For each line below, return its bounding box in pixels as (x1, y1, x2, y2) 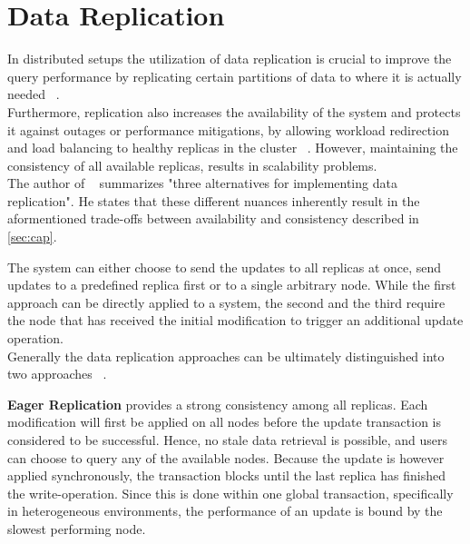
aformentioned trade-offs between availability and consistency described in (7, 209, 419, 228)
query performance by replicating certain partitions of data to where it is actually (7, 66, 462, 85)
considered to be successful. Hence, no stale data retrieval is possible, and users (7, 430, 448, 449)
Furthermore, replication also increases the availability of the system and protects (7, 102, 461, 121)
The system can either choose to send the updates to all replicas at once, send (7, 257, 442, 276)
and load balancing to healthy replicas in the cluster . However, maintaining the (7, 138, 458, 157)
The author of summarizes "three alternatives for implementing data (7, 173, 397, 193)
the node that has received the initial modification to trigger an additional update (7, 311, 464, 330)
